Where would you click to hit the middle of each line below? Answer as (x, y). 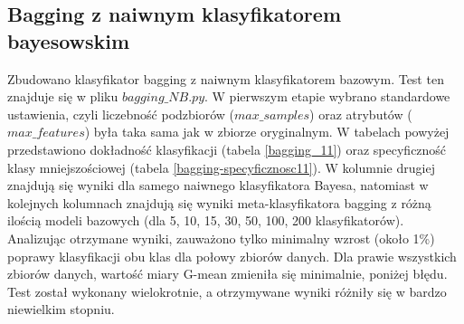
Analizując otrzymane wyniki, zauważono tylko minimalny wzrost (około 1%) (221, 238)
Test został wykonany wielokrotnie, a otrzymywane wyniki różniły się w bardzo (227, 291)
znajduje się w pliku (63, 96)
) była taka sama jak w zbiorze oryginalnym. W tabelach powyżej (267, 132)
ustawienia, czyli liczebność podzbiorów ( (121, 114)
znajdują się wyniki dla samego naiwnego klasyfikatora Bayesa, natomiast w (218, 185)
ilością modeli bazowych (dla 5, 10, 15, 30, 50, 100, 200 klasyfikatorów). (206, 220)
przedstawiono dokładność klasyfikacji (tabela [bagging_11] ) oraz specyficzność (227, 149)
